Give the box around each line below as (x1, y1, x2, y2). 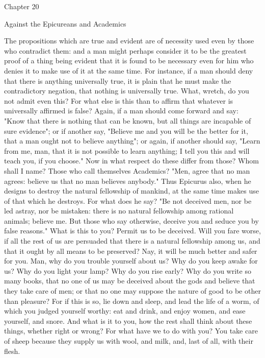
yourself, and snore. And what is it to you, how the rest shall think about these (4, 315, 252, 326)
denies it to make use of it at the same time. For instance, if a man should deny (4, 65, 253, 76)
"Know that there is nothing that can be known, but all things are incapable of (4, 115, 251, 126)
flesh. (4, 345, 20, 356)
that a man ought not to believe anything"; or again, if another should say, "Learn (4, 135, 260, 146)
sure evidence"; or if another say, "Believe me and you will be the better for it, (4, 125, 248, 136)
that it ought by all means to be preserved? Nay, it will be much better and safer (4, 245, 257, 256)
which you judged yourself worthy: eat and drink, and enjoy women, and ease (4, 305, 246, 316)
